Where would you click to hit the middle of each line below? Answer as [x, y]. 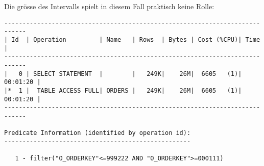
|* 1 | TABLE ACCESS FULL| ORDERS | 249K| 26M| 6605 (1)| [123, 90]
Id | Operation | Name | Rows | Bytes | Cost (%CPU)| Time [136, 39]
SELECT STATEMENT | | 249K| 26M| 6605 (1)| [138, 74]
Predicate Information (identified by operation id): [98, 133]
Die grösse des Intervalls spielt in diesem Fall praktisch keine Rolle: [109, 6]
